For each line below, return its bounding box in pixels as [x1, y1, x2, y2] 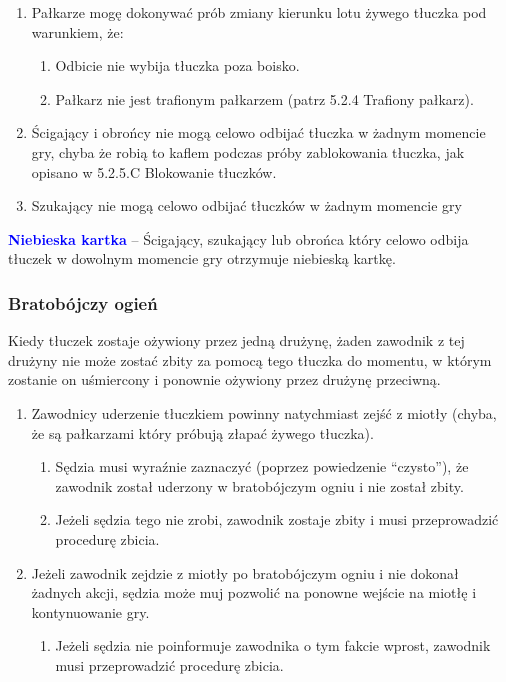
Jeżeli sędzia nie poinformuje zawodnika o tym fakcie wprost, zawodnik [55, 635, 491, 656]
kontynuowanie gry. [31, 601, 150, 622]
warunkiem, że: [31, 21, 124, 42]
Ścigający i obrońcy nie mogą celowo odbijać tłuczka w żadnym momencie [31, 122, 486, 143]
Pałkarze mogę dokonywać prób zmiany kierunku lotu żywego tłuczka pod [31, 2, 487, 22]
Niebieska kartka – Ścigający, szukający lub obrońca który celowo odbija [8, 228, 469, 249]
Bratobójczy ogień [8, 290, 158, 315]
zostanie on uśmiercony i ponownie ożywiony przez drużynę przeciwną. [8, 369, 441, 390]
